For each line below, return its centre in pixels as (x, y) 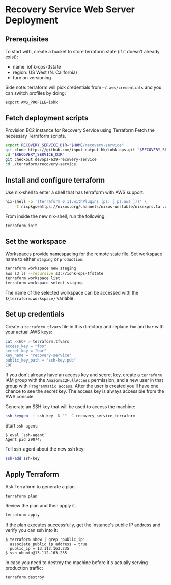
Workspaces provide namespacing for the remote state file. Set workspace (84, 254)
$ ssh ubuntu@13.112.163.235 (36, 553)
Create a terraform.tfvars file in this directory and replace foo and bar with (84, 326)
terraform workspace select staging (44, 283)
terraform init (21, 226)
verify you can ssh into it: (32, 530)
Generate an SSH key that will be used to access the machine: (70, 407)
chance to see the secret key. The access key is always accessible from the (85, 391)
